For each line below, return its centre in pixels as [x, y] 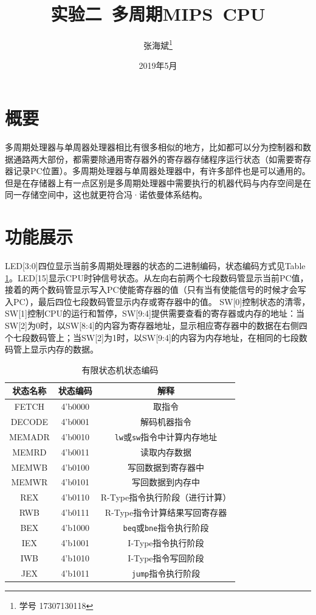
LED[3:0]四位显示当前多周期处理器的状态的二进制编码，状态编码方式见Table [155, 265]
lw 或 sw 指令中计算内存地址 [166, 436]
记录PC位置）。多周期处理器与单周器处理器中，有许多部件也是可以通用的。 [162, 171]
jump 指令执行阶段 [166, 573]
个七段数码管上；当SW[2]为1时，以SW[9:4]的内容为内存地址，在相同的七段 [152, 337]
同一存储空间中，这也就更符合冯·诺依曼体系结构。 [106, 195]
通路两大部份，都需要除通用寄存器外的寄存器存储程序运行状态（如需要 [153, 159]
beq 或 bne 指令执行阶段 [166, 527]
